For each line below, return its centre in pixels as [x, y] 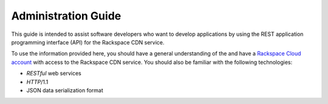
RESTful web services [54, 74]
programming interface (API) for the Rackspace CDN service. [88, 42]
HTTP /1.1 [37, 81]
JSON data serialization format [65, 90]
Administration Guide [66, 16]
